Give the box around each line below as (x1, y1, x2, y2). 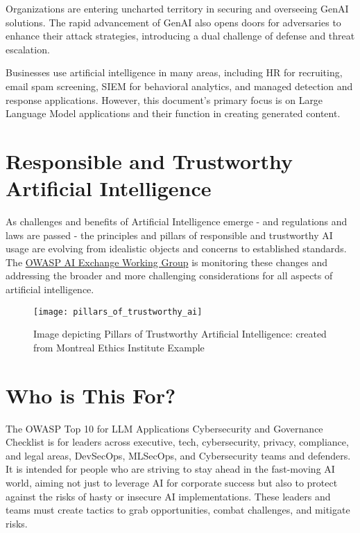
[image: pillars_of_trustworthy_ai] (33, 306, 203, 317)
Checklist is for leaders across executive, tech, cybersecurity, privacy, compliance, (6, 435, 349, 449)
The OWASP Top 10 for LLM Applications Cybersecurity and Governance (6, 421, 323, 435)
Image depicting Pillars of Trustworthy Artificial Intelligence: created (33, 326, 327, 341)
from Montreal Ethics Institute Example (33, 340, 205, 354)
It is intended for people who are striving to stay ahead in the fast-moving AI (6, 462, 335, 476)
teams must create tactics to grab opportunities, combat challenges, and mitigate (6, 503, 350, 517)
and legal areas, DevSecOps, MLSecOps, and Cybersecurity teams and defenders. (6, 448, 351, 462)
